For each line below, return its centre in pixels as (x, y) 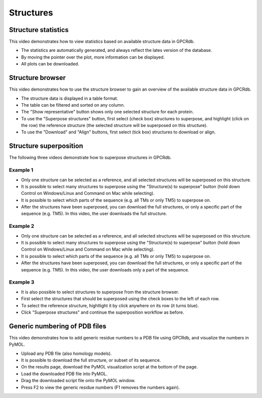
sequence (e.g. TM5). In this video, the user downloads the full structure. (94, 214)
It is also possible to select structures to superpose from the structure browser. (100, 292)
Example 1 (21, 170)
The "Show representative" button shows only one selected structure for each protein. (107, 112)
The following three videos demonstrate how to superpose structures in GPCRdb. (90, 158)
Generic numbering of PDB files (58, 326)
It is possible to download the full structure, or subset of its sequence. (91, 360)
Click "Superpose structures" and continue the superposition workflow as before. (103, 312)
